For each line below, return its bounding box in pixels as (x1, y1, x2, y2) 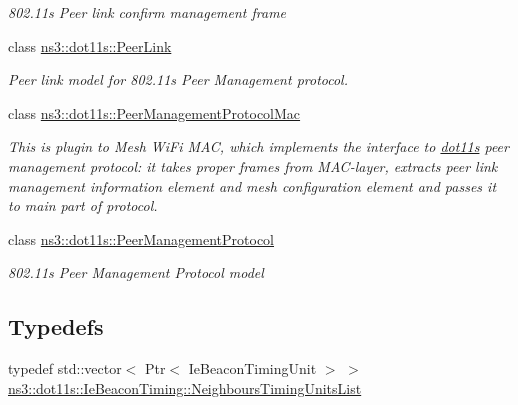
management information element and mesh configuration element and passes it (8, 175, 497, 196)
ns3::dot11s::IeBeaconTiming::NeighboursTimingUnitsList (8, 377, 362, 398)
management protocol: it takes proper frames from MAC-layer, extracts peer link (8, 155, 498, 176)
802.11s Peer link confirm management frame (8, 2, 287, 22)
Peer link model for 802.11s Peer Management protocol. (8, 69, 349, 90)
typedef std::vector (8, 358, 122, 379)
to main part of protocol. (8, 195, 158, 216)
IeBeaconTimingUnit (188, 358, 317, 379)
